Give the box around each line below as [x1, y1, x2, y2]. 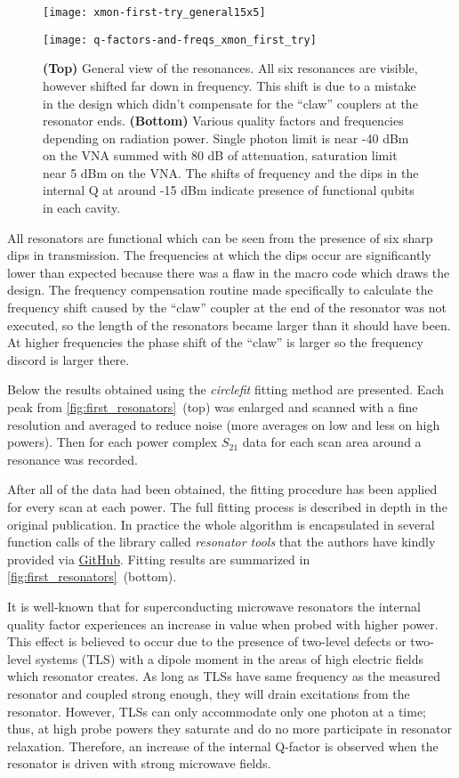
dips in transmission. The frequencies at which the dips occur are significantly [7, 246, 431, 264]
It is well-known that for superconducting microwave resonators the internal [7, 596, 421, 615]
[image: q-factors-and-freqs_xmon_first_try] [43, 33, 317, 46]
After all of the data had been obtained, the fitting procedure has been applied [7, 480, 438, 498]
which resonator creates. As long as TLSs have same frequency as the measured [7, 667, 441, 685]
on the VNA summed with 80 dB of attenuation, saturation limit [43, 146, 398, 165]
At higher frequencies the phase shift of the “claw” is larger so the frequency [7, 333, 423, 352]
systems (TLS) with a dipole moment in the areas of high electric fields [35, 649, 424, 668]
